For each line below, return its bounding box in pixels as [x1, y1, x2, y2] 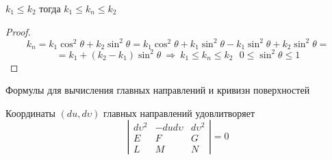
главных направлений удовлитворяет [103, 105, 255, 120]
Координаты [5, 105, 55, 120]
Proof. [5, 24, 31, 38]
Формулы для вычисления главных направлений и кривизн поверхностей [5, 83, 310, 97]
